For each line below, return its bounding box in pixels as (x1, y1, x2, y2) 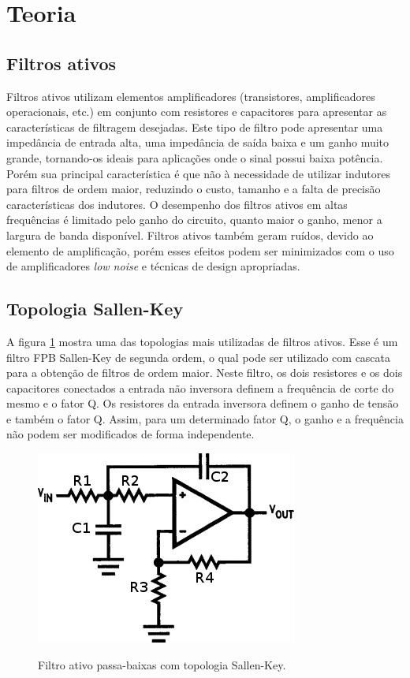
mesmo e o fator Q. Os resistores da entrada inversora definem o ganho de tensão (6, 395, 399, 412)
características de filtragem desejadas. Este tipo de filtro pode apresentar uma (6, 118, 383, 135)
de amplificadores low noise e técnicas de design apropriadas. (6, 258, 300, 274)
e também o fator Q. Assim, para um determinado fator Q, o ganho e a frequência (6, 410, 404, 427)
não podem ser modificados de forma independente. (6, 426, 255, 442)
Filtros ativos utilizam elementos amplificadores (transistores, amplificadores (6, 88, 375, 104)
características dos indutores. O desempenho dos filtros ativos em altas (6, 196, 348, 212)
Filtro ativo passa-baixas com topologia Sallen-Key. (38, 656, 286, 672)
